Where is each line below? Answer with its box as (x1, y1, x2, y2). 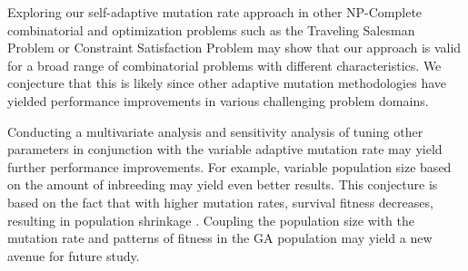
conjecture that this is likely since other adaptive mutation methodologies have (7, 73, 446, 92)
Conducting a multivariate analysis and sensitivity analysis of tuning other (7, 121, 423, 140)
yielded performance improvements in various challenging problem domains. (7, 91, 429, 110)
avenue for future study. (7, 246, 140, 265)
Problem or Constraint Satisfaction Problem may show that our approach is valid (7, 38, 462, 57)
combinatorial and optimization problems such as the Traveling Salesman (7, 20, 415, 39)
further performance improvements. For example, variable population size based (7, 157, 452, 176)
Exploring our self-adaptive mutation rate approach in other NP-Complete (7, 3, 423, 21)
